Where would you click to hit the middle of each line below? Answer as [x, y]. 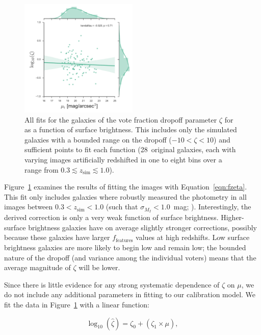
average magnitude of [37, 267]
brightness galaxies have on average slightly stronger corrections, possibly [143, 227]
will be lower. [99, 267]
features [124, 240]
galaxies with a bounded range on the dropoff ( [98, 139]
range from [42, 169]
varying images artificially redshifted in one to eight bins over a [123, 159]
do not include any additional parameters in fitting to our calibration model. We [130, 294]
